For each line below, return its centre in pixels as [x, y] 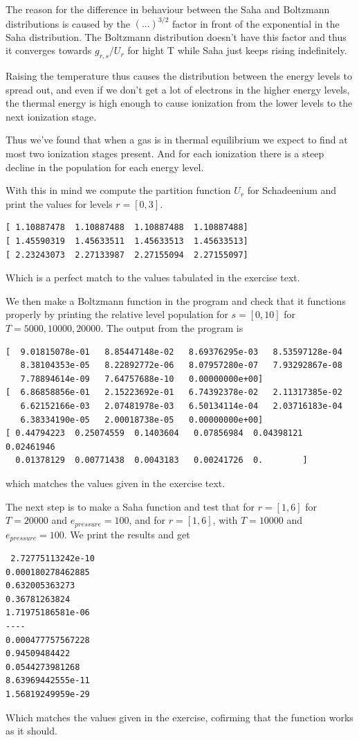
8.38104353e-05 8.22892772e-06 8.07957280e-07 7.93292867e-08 [181, 365]
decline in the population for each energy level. [105, 167]
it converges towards [49, 50]
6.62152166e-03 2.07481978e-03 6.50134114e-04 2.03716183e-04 [181, 406]
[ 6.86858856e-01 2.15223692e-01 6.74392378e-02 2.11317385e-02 [174, 393]
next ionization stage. [51, 116]
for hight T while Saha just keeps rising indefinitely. [237, 50]
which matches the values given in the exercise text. [116, 483]
